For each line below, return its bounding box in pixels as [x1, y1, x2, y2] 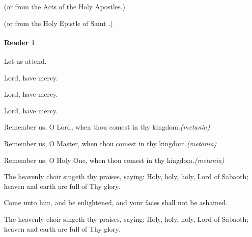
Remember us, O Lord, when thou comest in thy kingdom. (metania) [4, 122, 210, 132]
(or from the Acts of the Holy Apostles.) [4, 1, 125, 11]
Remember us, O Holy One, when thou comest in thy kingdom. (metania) [4, 155, 224, 165]
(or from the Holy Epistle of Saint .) [4, 18, 113, 28]
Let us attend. [4, 55, 47, 66]
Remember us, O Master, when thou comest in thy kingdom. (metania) [4, 138, 217, 148]
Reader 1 [4, 37, 35, 47]
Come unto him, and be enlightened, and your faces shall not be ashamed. [4, 197, 227, 208]
